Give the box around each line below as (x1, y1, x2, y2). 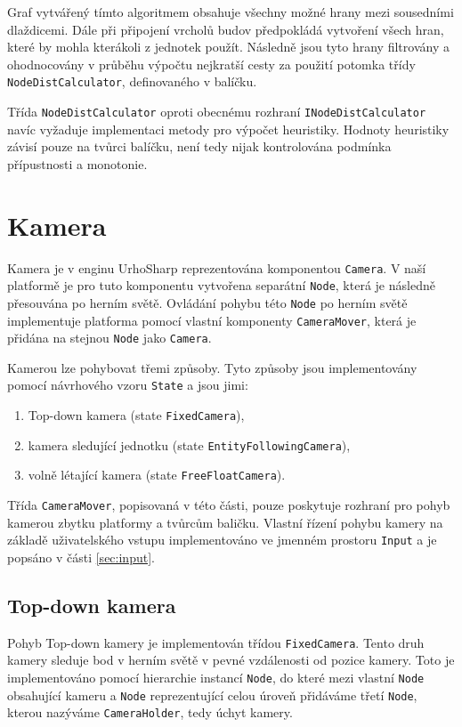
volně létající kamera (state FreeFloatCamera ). (28, 465, 286, 484)
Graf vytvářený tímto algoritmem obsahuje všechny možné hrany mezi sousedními (7, 3, 454, 20)
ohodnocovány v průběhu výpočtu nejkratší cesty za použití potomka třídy (7, 54, 416, 73)
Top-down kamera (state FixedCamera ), (28, 406, 245, 424)
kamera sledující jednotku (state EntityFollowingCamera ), (28, 435, 351, 454)
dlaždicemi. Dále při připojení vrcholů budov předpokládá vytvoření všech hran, (7, 20, 444, 38)
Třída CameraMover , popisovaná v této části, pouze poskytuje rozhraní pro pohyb (7, 496, 450, 514)
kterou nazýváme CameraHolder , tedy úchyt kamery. (7, 703, 293, 722)
